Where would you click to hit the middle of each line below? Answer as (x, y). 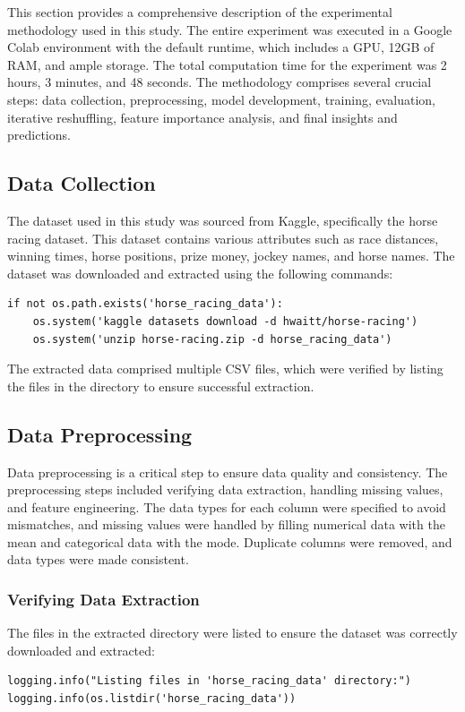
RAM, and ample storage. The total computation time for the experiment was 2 (227, 64)
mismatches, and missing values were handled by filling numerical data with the (226, 524)
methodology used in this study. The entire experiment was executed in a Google (230, 29)
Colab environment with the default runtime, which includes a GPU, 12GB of (221, 47)
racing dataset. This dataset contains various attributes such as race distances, (223, 238)
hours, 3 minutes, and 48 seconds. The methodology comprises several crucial (220, 82)
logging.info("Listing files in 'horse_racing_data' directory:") (210, 681)
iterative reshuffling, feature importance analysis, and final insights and (202, 117)
